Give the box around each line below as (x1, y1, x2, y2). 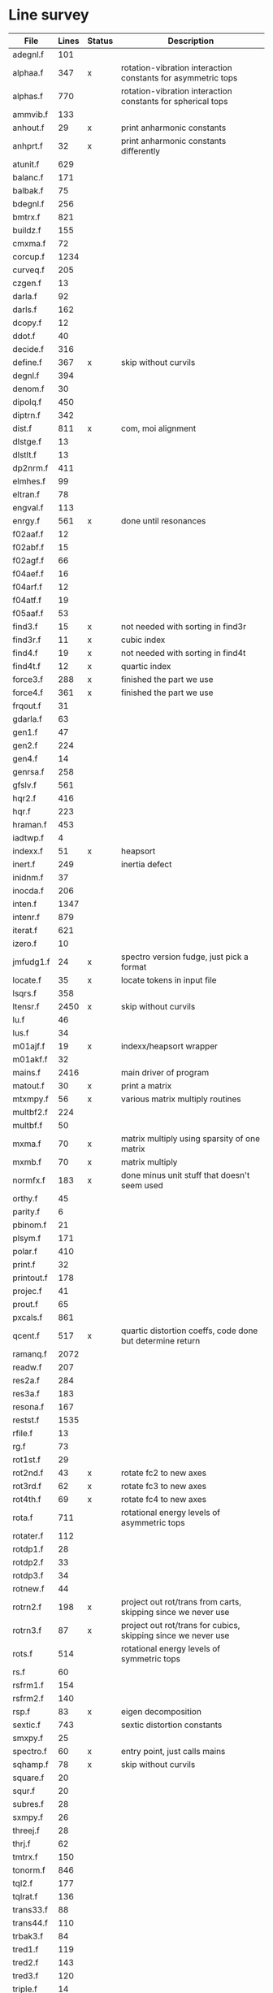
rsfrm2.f (12, 1692, 45, 1704)
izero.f (12, 937, 37, 949)
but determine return (120, 1335, 201, 1346)
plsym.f (12, 1232, 41, 1244)
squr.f (12, 1785, 35, 1796)
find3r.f (12, 634, 41, 645)
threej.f (12, 1825, 41, 1836)
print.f (12, 1258, 36, 1270)
